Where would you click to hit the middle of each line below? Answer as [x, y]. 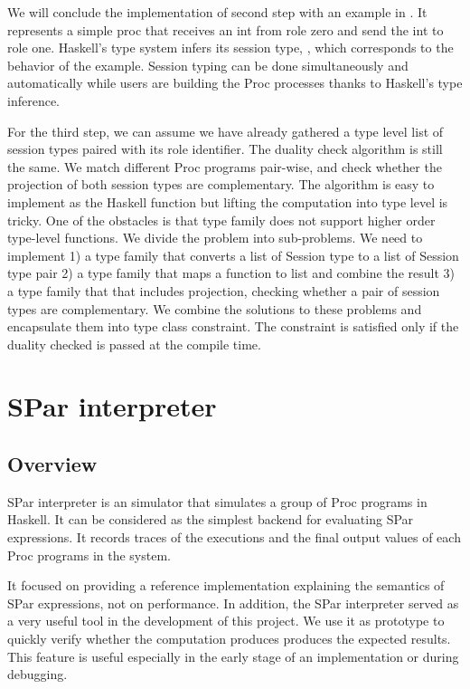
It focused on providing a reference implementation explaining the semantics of [226, 585]
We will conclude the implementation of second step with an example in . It [217, 12]
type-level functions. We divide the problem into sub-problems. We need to [215, 238]
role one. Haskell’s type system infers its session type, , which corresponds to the [230, 48]
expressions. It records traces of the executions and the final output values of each [234, 537]
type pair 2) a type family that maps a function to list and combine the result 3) [231, 273]
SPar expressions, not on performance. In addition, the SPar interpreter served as [233, 603]
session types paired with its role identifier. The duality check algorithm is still [225, 149]
